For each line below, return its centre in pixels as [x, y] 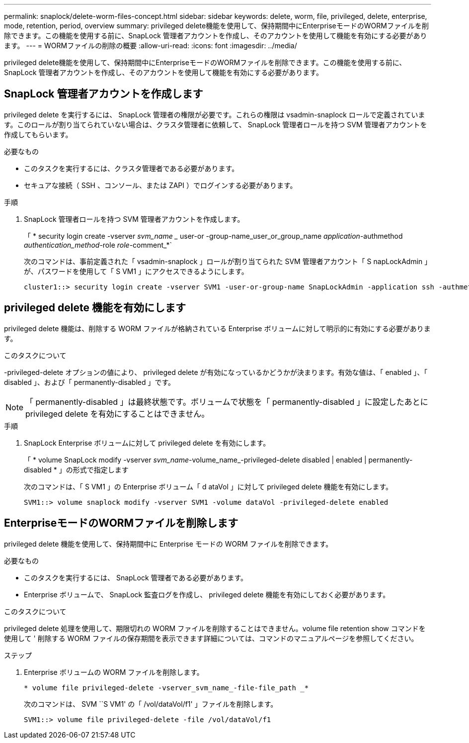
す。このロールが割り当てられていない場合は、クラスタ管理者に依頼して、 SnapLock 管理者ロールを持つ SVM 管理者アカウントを [216, 124]
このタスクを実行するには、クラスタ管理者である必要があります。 [131, 168]
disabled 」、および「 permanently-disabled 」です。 [90, 382]
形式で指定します [101, 469]
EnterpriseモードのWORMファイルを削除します [121, 523]
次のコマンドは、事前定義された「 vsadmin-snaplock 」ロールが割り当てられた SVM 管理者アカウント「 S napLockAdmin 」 [226, 261]
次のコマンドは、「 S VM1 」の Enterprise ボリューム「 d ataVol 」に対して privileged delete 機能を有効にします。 [208, 486]
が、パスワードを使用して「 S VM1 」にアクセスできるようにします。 [136, 271]
